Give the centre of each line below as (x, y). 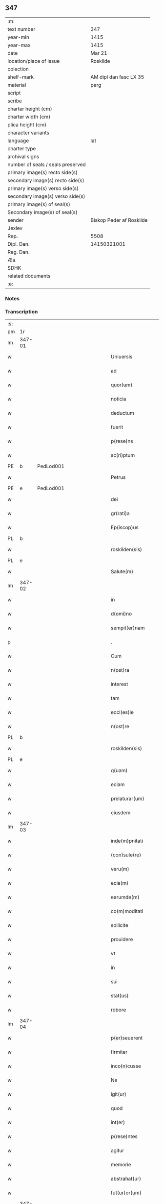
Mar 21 (99, 53)
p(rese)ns (122, 441)
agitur (117, 1151)
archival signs (23, 156)
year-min (18, 37)
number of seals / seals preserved (47, 165)
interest (119, 684)
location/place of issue (34, 61)
